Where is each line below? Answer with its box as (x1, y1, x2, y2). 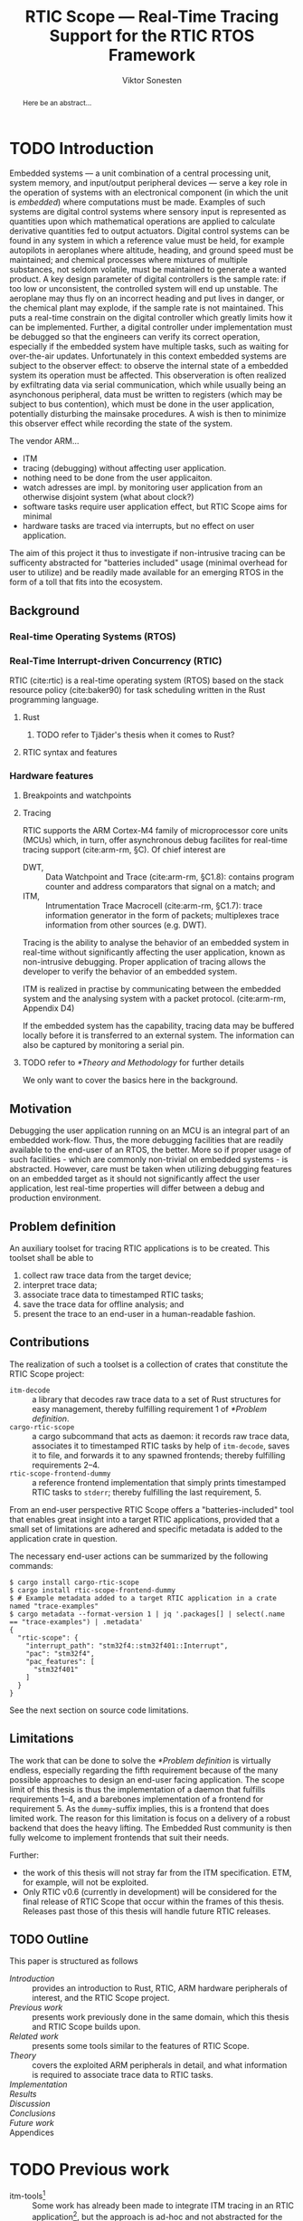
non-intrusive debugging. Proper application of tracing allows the (22, 957, 267, 967)
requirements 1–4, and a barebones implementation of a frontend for (9, 1793, 264, 1804)
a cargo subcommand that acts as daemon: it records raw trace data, (32, 1430, 289, 1441)
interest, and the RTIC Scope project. (32, 1993, 170, 2004)
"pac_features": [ (25, 1657, 95, 1666)
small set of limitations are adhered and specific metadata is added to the (9, 1524, 283, 1534)
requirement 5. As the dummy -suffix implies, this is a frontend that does (9, 1803, 270, 1813)
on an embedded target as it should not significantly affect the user (9, 1173, 260, 1184)
